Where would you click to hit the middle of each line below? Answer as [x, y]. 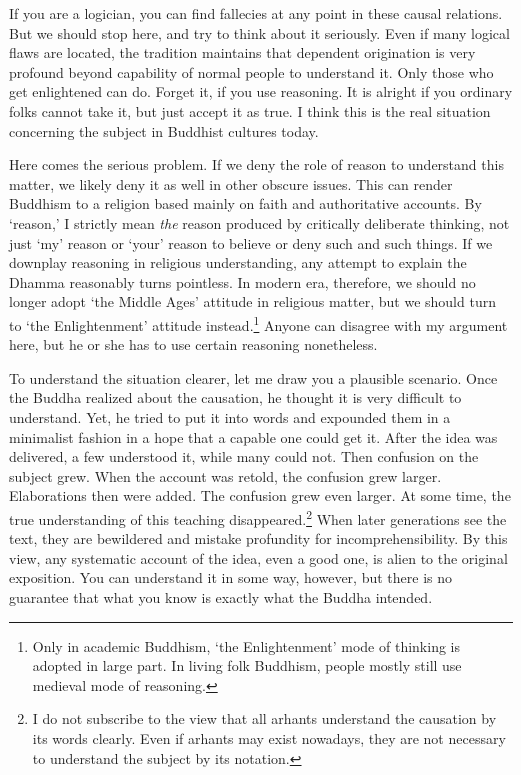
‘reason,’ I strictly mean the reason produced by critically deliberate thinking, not [259, 222]
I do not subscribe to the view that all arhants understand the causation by [264, 718]
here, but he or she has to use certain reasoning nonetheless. [193, 344]
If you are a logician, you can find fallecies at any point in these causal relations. [256, 13]
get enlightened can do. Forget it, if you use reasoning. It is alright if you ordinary [261, 91]
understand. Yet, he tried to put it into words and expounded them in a [230, 416]
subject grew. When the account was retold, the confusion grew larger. [225, 475]
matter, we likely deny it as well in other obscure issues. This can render [231, 183]
